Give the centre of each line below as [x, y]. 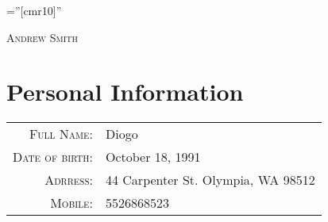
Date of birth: [53, 157]
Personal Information [125, 92]
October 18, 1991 [153, 157]
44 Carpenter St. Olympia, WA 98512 [210, 180]
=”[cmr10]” [34, 10]
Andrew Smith [42, 37]
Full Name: [61, 134]
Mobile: [71, 203]
